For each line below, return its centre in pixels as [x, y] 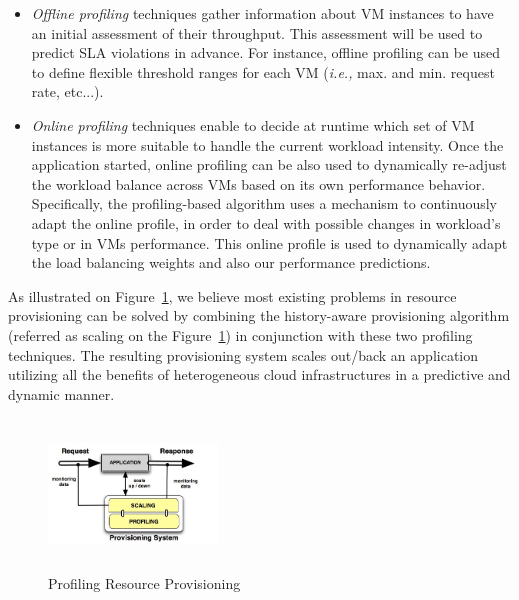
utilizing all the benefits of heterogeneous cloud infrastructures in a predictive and [259, 374]
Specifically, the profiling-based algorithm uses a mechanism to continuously [264, 203]
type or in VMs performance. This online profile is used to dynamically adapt [269, 242]
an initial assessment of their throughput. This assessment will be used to [257, 32]
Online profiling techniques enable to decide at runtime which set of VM [253, 124]
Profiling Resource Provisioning [144, 583]
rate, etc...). [67, 91]
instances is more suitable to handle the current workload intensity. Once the [267, 144]
